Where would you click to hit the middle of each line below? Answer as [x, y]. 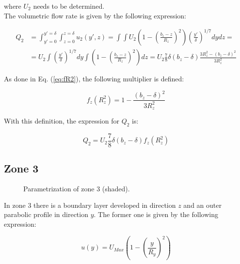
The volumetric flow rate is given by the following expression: [95, 15]
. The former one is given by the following [156, 214]
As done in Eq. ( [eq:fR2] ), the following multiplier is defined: [94, 79]
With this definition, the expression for [62, 121]
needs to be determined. [69, 6]
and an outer [202, 205]
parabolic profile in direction [46, 214]
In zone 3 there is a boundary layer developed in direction [90, 205]
